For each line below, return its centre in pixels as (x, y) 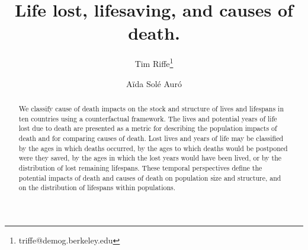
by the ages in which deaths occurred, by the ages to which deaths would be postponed (153, 148)
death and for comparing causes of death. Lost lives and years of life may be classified (151, 138)
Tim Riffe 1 (154, 62)
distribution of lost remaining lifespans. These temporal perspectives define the (140, 167)
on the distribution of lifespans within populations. (97, 187)
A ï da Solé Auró (154, 83)
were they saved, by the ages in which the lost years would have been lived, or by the (150, 158)
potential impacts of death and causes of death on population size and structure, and (150, 177)
